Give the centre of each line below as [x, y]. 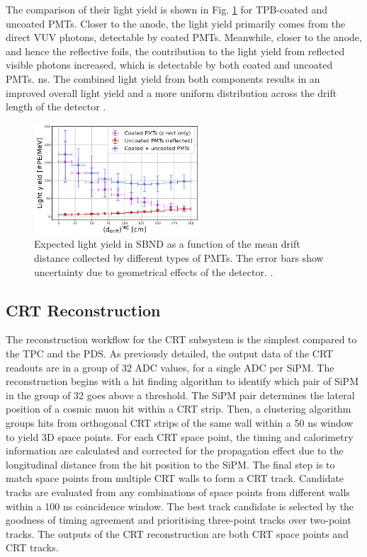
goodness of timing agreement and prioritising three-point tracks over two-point [179, 520]
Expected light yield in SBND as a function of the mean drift [167, 244]
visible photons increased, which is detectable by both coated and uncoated [169, 65]
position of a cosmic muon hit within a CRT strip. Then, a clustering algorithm [179, 409]
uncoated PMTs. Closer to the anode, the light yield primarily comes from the [176, 23]
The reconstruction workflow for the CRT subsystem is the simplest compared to [181, 339]
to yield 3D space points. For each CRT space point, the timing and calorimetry [180, 436]
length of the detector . [56, 107]
